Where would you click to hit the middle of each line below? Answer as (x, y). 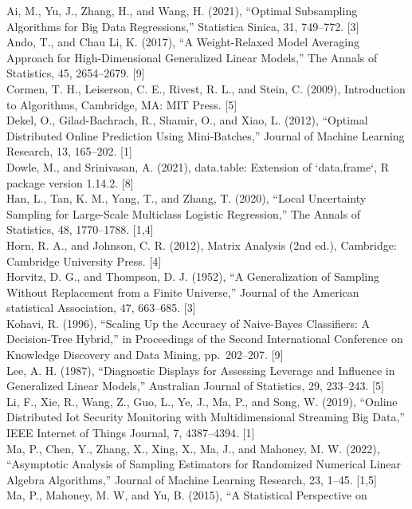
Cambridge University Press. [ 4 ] (84, 260)
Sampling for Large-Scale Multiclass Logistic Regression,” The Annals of (184, 213)
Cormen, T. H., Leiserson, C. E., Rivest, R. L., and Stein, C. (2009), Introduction (206, 88)
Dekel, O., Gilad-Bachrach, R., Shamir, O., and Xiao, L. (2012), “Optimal (187, 120)
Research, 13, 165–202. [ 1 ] (69, 151)
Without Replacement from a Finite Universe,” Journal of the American (183, 292)
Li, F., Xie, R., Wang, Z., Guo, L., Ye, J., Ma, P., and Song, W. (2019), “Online (202, 401)
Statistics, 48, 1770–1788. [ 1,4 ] (80, 229)
